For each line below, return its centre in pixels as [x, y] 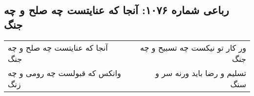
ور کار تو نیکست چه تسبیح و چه [193, 47]
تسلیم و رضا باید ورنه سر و [201, 73]
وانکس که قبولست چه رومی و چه [64, 73]
